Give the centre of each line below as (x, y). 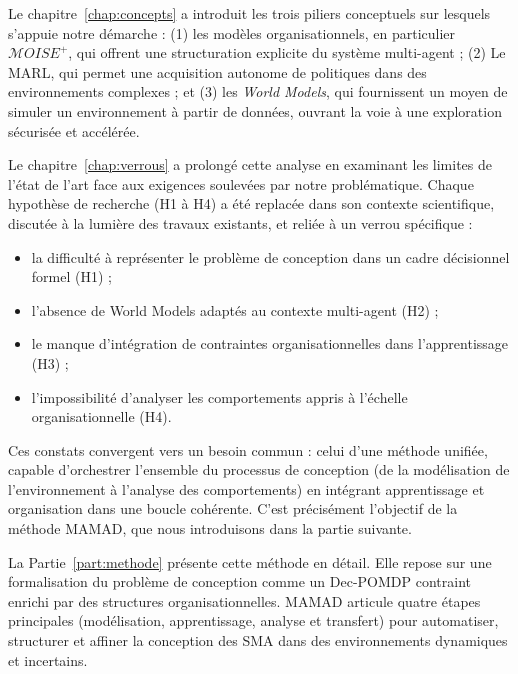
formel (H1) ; (71, 276)
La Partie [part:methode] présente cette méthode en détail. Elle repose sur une (250, 561)
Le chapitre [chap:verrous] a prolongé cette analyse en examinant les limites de (250, 164)
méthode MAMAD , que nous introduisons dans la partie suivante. (210, 528)
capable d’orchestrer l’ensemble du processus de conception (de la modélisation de (259, 469)
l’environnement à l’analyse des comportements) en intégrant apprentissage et (246, 488)
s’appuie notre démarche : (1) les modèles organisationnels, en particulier (232, 32)
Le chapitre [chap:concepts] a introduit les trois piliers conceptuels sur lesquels (249, 13)
